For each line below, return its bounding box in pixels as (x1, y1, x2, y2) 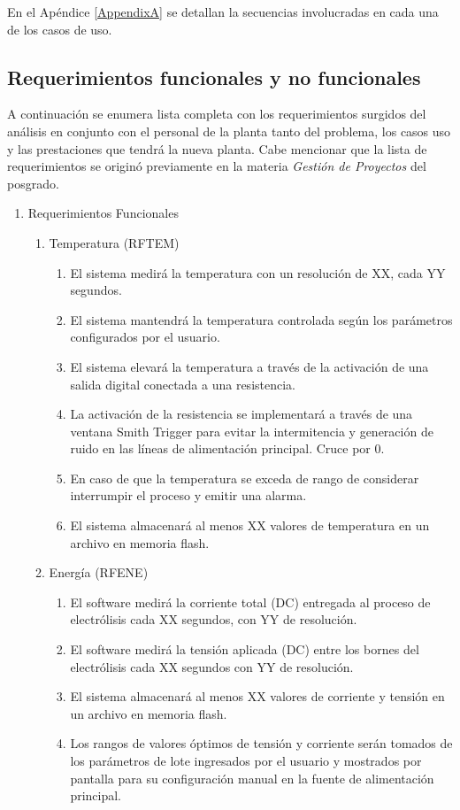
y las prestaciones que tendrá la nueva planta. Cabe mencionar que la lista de (7, 139, 427, 158)
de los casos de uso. (7, 19, 112, 38)
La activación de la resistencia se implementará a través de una (70, 405, 413, 423)
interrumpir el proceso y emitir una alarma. (70, 486, 307, 505)
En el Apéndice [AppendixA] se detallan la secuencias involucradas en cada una (7, 3, 439, 20)
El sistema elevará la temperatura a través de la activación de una (70, 357, 429, 375)
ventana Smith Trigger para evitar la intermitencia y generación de (70, 421, 433, 440)
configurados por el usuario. (70, 328, 220, 346)
